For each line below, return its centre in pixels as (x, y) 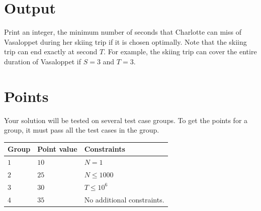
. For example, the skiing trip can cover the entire (180, 51)
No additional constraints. (124, 199)
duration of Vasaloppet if (42, 61)
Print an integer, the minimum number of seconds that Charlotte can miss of (123, 32)
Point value (57, 149)
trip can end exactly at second (51, 51)
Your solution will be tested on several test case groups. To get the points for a (126, 120)
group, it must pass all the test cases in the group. (82, 130)
